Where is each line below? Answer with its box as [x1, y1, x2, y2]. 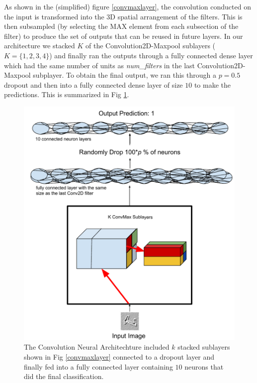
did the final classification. [24, 371, 104, 382]
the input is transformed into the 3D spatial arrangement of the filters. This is [4, 11, 243, 21]
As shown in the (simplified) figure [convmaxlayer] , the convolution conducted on [4, 1, 251, 11]
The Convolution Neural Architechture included [24, 342, 170, 352]
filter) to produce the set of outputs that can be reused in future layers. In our [4, 30, 243, 41]
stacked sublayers [177, 342, 230, 352]
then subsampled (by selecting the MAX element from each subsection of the [4, 21, 239, 31]
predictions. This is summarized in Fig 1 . [4, 89, 129, 100]
